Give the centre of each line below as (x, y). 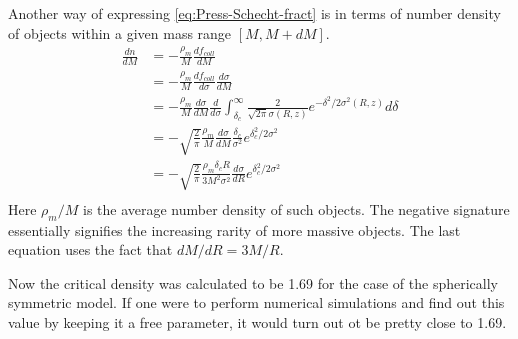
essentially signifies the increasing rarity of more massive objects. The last (234, 229)
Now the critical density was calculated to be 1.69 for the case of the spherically (253, 282)
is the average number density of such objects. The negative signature (296, 208)
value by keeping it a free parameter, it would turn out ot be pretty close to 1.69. (257, 321)
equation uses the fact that (90, 249)
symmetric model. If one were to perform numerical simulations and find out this (256, 302)
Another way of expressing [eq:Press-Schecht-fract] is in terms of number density (254, 13)
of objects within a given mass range (120, 32)
